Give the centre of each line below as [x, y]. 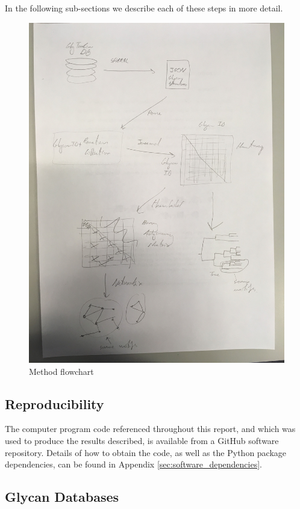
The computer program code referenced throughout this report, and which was [150, 429]
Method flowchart [61, 371]
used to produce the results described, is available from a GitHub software [142, 440]
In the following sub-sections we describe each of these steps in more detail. [144, 8]
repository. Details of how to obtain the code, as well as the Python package [146, 452]
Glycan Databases [62, 497]
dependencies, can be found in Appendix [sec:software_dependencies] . [134, 464]
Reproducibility [55, 403]
